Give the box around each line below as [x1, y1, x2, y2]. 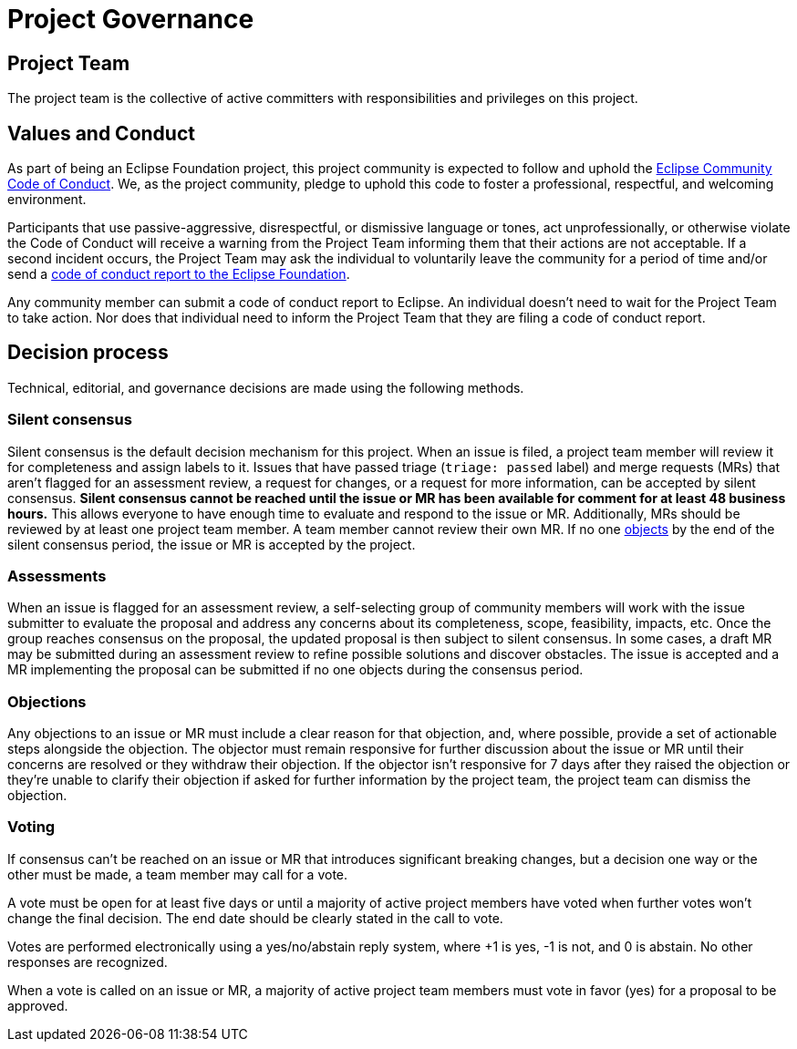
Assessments [7, 566, 107, 585]
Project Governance [7, 4, 254, 35]
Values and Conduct [7, 121, 195, 145]
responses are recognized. [7, 953, 168, 970]
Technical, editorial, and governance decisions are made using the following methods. [7, 379, 524, 396]
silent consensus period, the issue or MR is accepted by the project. [7, 536, 416, 552]
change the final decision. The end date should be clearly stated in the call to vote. [7, 910, 503, 926]
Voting [7, 818, 56, 837]
